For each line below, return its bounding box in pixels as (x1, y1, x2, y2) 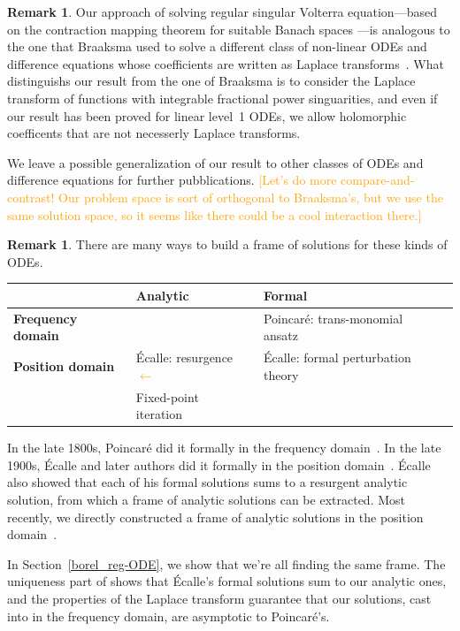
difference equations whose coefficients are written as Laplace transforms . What (7, 54, 444, 72)
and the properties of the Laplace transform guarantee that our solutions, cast (7, 589, 432, 607)
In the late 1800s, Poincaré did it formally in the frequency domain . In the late (7, 438, 441, 457)
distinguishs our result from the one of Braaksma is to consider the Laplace (7, 72, 416, 90)
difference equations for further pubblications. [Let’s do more (7, 171, 337, 189)
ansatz (263, 326, 298, 345)
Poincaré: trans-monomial (263, 308, 403, 327)
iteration (135, 405, 183, 423)
